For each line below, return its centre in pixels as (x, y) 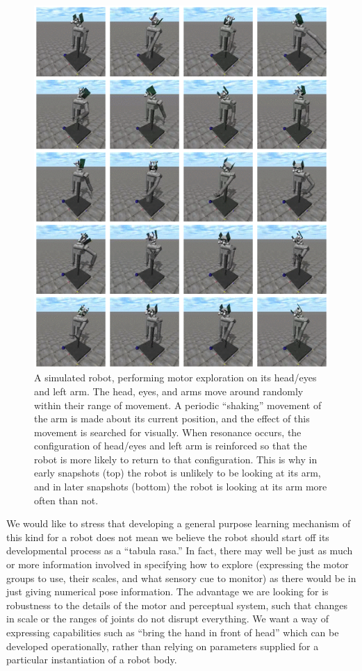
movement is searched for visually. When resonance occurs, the (168, 432)
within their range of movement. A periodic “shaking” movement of (178, 405)
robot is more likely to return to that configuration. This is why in (176, 459)
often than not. (66, 500)
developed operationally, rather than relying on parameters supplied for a (163, 646)
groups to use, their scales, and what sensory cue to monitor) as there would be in (181, 578)
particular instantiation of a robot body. (92, 660)
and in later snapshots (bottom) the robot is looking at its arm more (181, 487)
